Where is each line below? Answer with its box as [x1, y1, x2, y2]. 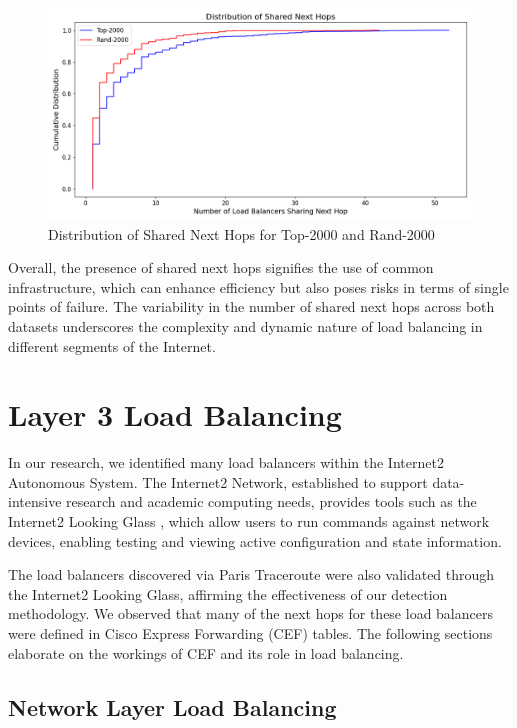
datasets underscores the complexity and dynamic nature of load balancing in [8, 315, 483, 336]
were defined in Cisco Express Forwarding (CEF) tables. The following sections [8, 623, 493, 644]
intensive [8, 491, 62, 512]
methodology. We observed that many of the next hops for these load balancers [8, 603, 493, 624]
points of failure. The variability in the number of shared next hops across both [8, 296, 495, 317]
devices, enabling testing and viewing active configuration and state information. [8, 530, 502, 551]
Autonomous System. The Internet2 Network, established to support [8, 471, 428, 492]
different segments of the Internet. [8, 335, 216, 356]
